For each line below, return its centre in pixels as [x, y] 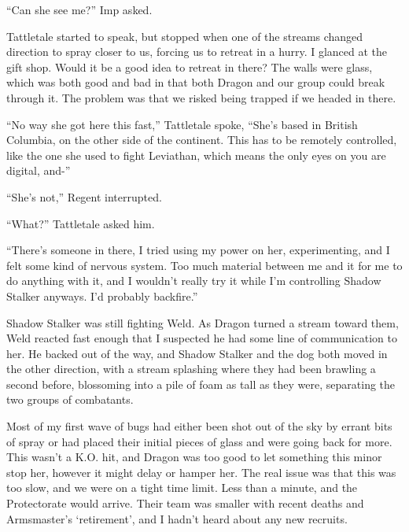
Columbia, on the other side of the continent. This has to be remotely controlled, [202, 140]
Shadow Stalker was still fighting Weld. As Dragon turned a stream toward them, [203, 322]
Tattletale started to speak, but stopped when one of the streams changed [185, 36]
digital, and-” [39, 170]
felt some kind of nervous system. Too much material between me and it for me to [204, 265]
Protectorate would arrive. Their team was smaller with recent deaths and [185, 503]
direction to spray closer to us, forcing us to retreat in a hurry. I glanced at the [197, 52]
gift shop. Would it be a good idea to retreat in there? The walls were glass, [190, 66]
